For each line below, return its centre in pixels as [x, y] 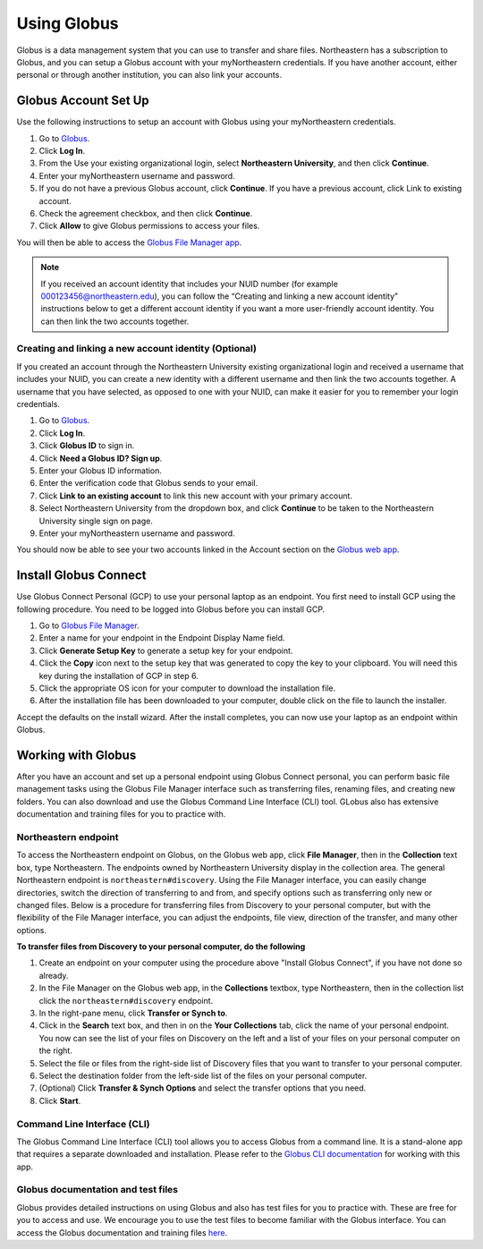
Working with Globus [76, 755]
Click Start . [60, 1100]
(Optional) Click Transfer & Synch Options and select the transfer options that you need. [203, 1088]
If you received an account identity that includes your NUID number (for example [190, 284]
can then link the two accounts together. [115, 321]
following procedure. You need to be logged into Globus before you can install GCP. [171, 609]
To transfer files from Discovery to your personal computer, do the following [161, 947]
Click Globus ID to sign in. [87, 446]
